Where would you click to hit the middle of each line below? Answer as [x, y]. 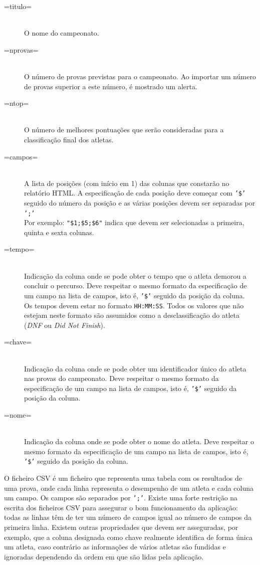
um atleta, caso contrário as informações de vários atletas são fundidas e [115, 547]
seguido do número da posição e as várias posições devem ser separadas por [140, 202]
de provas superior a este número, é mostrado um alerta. [111, 86]
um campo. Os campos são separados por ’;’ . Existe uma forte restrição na [121, 498]
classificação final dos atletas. [69, 139]
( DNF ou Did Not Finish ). [65, 325]
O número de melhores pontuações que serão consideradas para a [124, 130]
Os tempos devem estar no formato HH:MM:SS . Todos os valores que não [134, 305]
